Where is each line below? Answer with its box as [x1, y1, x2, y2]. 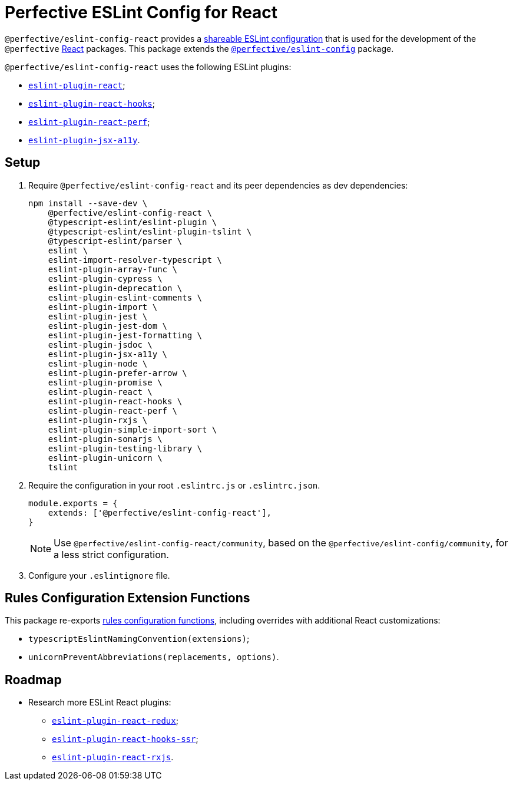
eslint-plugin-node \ [48, 358, 148, 368]
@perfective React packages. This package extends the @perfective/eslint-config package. [5, 43, 394, 54]
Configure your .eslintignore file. [28, 570, 170, 580]
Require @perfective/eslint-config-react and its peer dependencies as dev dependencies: [28, 180, 408, 190]
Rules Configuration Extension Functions [5, 591, 250, 606]
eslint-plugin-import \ [48, 302, 158, 312]
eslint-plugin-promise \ [48, 377, 163, 387]
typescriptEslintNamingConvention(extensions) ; [28, 634, 250, 644]
